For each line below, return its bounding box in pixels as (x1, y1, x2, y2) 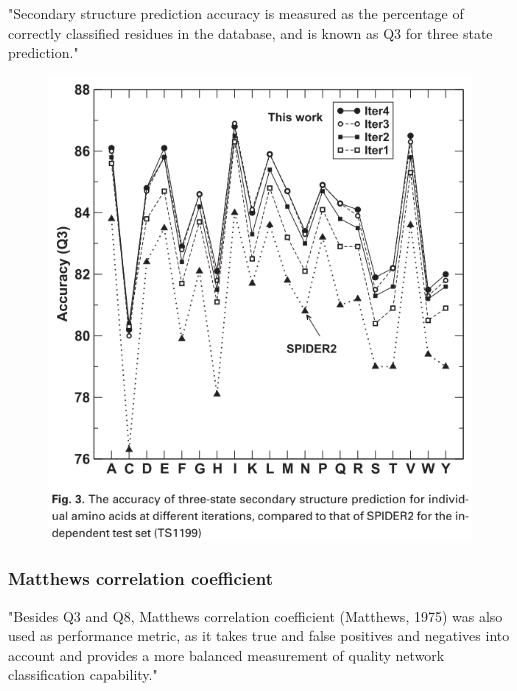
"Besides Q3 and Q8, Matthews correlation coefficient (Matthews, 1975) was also (8, 605, 503, 626)
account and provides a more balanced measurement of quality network (8, 644, 445, 665)
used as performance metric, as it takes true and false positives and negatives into (8, 625, 510, 646)
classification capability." (8, 664, 158, 685)
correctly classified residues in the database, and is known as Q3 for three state (8, 22, 493, 43)
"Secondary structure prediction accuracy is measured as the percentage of (8, 3, 464, 23)
